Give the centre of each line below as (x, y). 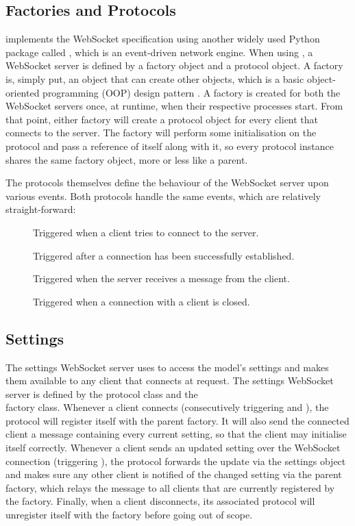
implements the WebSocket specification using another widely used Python (163, 39)
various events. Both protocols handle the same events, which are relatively (163, 196)
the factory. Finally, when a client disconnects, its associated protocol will (160, 501)
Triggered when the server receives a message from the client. (161, 278)
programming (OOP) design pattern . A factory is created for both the (192, 92)
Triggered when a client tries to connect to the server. (146, 232)
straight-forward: (41, 209)
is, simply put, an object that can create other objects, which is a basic (155, 78)
